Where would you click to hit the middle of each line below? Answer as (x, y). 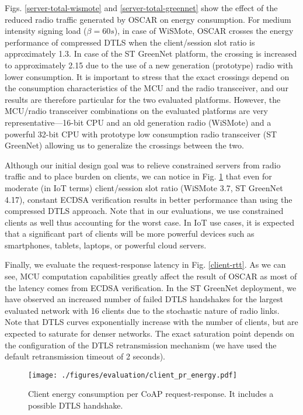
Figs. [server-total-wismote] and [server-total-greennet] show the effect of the (141, 8)
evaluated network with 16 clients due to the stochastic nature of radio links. (142, 310)
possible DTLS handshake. (76, 405)
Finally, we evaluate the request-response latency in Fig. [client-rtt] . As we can (145, 264)
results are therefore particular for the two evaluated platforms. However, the (143, 99)
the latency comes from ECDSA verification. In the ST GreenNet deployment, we (151, 287)
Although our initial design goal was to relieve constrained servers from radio (143, 165)
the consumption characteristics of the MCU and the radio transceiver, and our (147, 88)
